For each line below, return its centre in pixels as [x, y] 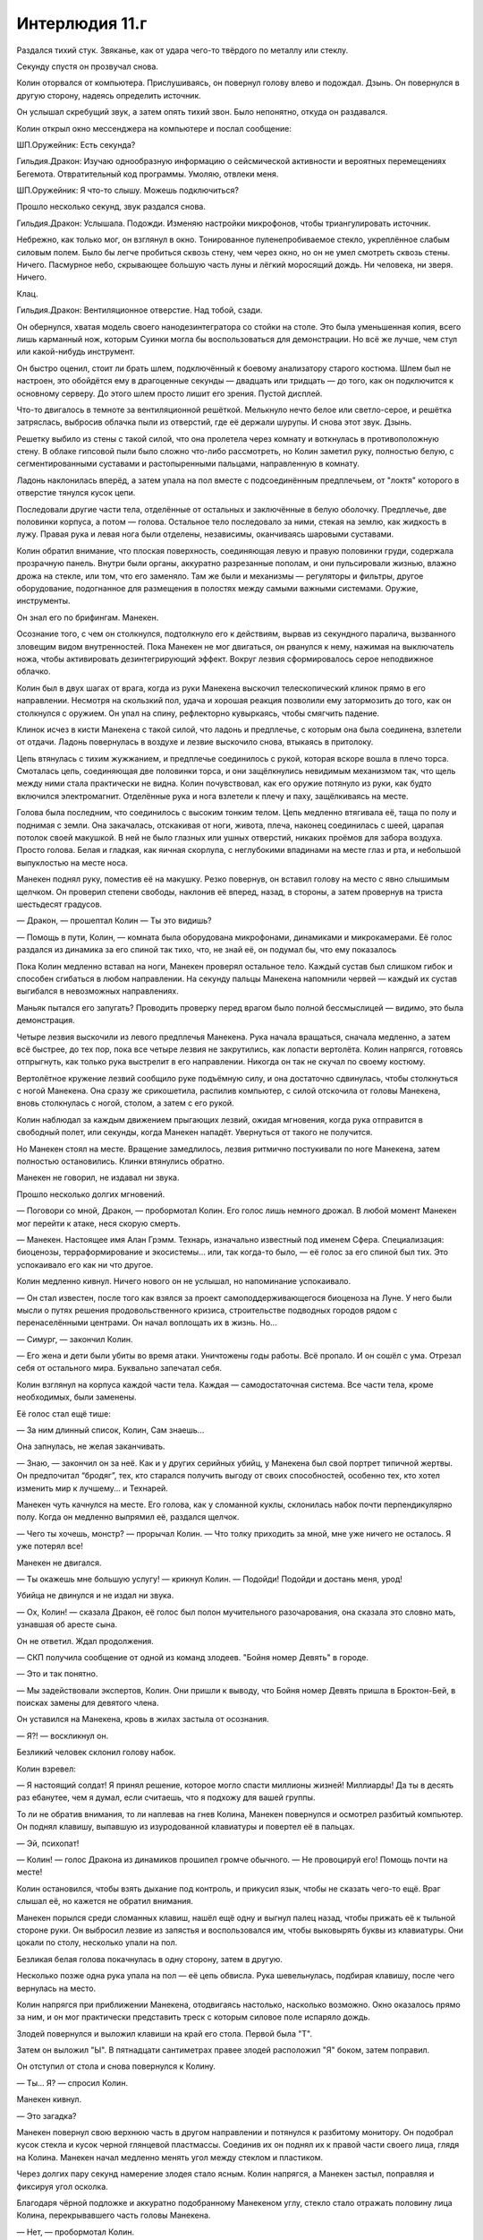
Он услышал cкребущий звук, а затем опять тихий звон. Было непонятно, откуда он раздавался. [202, 112]
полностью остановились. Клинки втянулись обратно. [121, 1161]
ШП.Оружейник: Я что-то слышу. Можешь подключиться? [127, 190]
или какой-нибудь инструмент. [76, 352]
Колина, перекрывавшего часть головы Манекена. [114, 2215]
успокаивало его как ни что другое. [85, 1264]
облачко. [34, 671]
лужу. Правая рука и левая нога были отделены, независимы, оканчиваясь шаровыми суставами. [205, 534]
